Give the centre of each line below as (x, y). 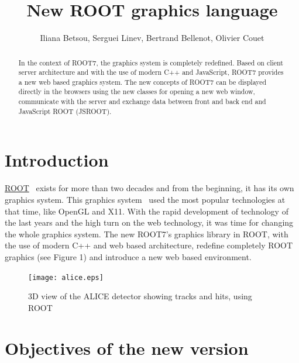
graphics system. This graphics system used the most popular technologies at (145, 199)
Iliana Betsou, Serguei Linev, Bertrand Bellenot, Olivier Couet (152, 38)
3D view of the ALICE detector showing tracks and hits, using (140, 296)
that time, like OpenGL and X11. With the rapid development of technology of (147, 211)
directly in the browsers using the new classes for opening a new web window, (137, 91)
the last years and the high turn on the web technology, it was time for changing (149, 222)
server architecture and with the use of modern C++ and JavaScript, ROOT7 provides (151, 72)
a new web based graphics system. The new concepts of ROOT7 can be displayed (142, 82)
